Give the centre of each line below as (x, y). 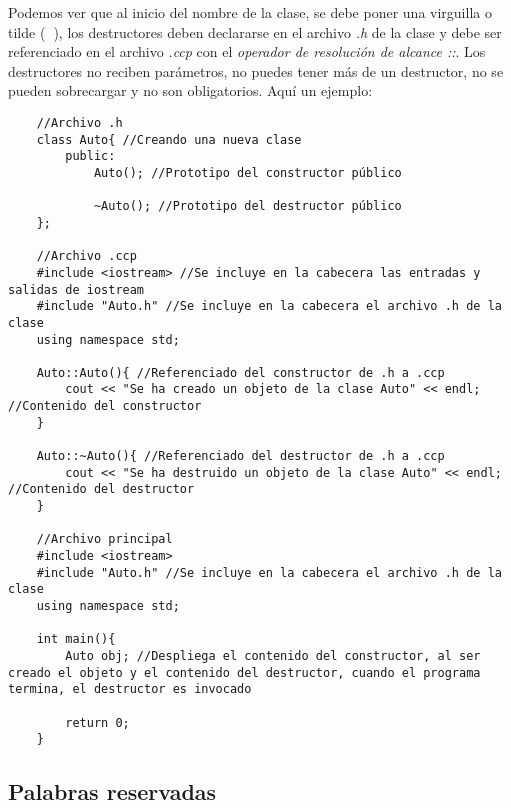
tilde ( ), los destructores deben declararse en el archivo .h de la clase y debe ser (255, 31)
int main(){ (76, 639)
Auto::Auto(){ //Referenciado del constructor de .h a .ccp (240, 372)
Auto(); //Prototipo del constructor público (247, 172)
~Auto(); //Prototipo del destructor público (247, 206)
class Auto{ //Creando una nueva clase (169, 139)
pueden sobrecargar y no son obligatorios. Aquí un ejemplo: (190, 90)
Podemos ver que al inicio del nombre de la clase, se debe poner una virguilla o (250, 12)
